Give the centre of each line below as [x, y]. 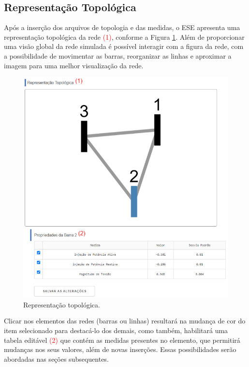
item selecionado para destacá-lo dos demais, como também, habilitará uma [116, 330]
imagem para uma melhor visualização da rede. [74, 65]
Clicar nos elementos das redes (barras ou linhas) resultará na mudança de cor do [125, 321]
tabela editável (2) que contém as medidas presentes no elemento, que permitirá [122, 340]
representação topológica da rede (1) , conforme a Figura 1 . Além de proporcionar [124, 37]
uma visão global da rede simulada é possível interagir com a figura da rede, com [124, 46]
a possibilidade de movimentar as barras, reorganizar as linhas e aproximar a [118, 55]
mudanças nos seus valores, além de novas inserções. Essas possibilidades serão [120, 349]
